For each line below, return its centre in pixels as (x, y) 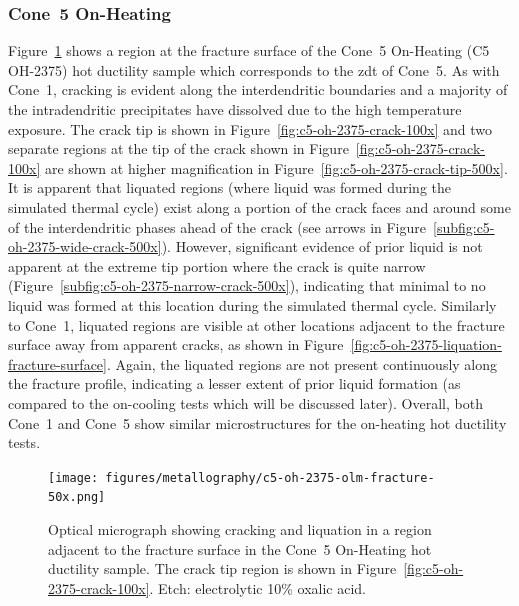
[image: (73, 477)
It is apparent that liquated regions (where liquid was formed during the (230, 187)
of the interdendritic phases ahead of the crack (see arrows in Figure (217, 226)
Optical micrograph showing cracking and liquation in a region (240, 529)
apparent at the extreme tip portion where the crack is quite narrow (217, 265)
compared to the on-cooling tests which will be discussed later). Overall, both (245, 402)
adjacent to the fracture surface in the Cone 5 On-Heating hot (240, 548)
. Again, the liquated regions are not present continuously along (302, 363)
